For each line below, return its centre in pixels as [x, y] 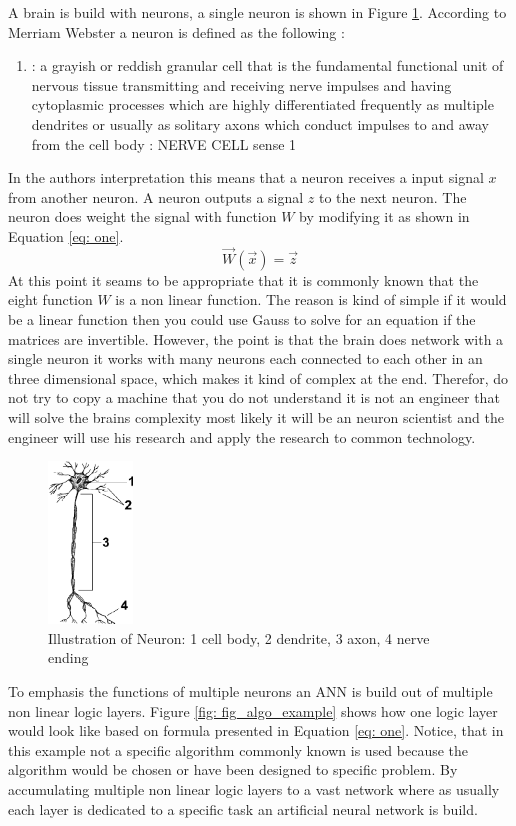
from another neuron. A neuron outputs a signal [156, 196]
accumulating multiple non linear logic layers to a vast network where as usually [254, 788]
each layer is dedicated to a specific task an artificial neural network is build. [243, 808]
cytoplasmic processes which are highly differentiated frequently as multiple [262, 104]
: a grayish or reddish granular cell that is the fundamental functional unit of [267, 65]
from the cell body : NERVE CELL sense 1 [164, 143]
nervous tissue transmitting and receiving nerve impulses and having [241, 84]
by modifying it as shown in [384, 216]
